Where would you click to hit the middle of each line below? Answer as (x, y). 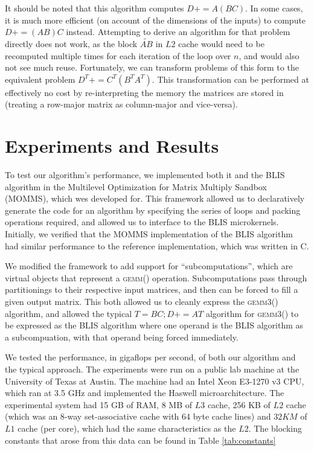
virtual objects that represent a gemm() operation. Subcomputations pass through (156, 277)
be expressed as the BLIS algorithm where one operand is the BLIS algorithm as (154, 325)
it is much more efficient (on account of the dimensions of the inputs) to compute (155, 20)
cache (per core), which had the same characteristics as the (127, 428)
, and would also (269, 55)
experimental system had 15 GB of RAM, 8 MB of (99, 404)
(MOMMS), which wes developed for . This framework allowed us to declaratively (155, 198)
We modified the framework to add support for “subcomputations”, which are (149, 266)
